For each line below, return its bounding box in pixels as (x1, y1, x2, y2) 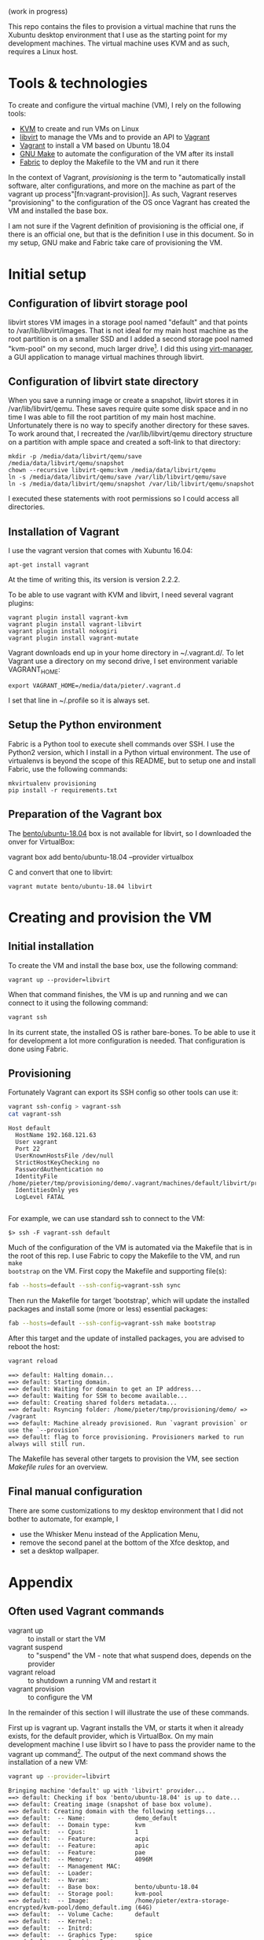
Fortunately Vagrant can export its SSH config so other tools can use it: (8, 1087, 238, 1097)
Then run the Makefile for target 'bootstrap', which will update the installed (8, 1296, 250, 1305)
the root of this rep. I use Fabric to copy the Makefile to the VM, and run (8, 1251, 240, 1260)
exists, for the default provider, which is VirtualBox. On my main (8, 1731, 214, 1740)
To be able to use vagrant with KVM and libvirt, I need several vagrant (8, 590, 234, 600)
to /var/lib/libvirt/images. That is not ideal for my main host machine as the (8, 325, 249, 335)
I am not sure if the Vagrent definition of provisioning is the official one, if (8, 221, 244, 230)
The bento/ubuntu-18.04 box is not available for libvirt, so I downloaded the (8, 828, 251, 838)
